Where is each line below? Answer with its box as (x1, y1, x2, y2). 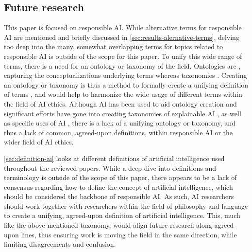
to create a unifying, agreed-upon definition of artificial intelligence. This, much (4, 210, 240, 220)
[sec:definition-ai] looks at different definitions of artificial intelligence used (4, 153, 225, 163)
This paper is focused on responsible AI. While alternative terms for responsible (4, 22, 242, 33)
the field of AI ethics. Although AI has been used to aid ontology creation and (4, 98, 237, 108)
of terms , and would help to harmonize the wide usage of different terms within (4, 89, 242, 99)
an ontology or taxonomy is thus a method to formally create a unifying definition (4, 79, 249, 90)
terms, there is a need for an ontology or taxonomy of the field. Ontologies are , (4, 60, 241, 71)
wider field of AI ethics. (4, 137, 74, 147)
